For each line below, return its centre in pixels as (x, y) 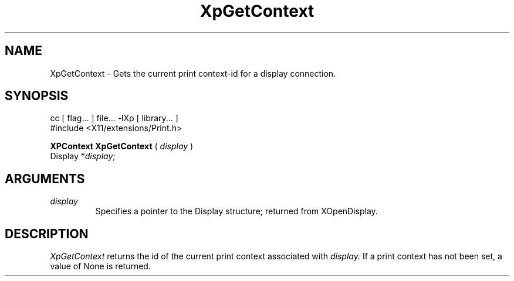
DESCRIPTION (47, 234)
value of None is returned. (100, 266)
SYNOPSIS (37, 96)
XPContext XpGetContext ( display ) (122, 146)
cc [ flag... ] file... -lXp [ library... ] (114, 118)
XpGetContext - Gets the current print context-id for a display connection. (193, 73)
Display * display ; (83, 156)
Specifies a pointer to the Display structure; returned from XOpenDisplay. (236, 211)
